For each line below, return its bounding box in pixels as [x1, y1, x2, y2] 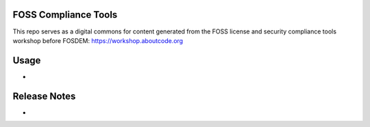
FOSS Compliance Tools [12, 9, 118, 20]
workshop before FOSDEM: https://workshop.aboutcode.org [12, 36, 184, 44]
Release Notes [12, 90, 76, 102]
